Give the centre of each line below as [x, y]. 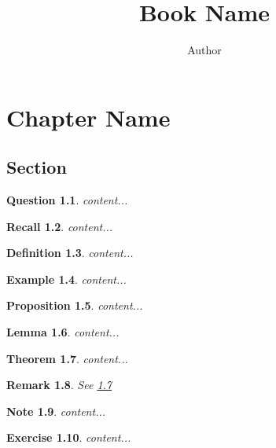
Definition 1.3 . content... [70, 253]
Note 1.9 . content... [56, 411]
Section [37, 167]
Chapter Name [88, 117]
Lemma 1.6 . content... [63, 332]
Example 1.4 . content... [66, 279]
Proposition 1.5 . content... [75, 305]
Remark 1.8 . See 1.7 [59, 385]
